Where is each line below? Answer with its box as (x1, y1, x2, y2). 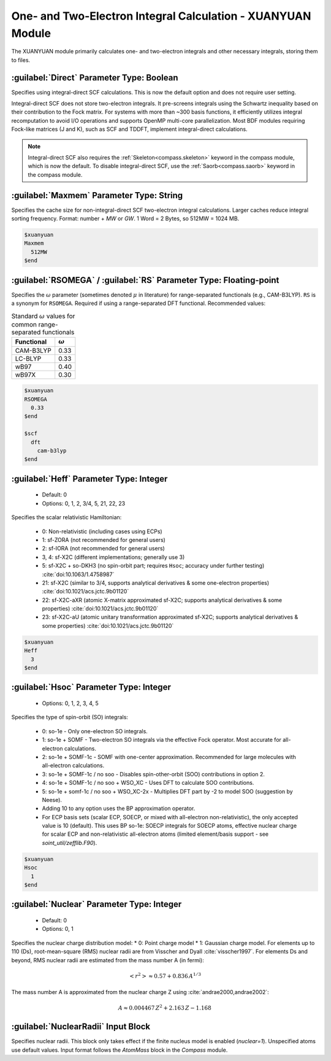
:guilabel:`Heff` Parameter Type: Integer (11, 473, 168, 484)
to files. (11, 56, 31, 64)
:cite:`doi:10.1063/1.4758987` (42, 571, 115, 578)
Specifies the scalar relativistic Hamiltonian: (11, 514, 122, 521)
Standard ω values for (11, 312, 75, 320)
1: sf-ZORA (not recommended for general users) (42, 536, 165, 543)
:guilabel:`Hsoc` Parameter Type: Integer (11, 682, 171, 693)
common (11, 320, 37, 329)
